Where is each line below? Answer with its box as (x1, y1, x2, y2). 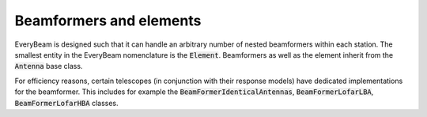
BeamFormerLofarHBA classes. (14, 98, 119, 108)
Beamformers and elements (14, 12, 202, 29)
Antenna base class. (14, 62, 83, 71)
